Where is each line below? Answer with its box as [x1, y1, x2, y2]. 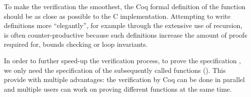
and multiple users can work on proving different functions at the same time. [4, 83, 232, 94]
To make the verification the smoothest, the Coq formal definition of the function [4, 1, 246, 11]
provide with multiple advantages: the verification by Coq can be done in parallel [4, 74, 245, 84]
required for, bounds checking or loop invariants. [4, 39, 148, 49]
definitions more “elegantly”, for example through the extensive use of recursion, [4, 20, 243, 30]
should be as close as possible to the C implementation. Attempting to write [4, 11, 231, 21]
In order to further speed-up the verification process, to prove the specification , [4, 55, 241, 65]
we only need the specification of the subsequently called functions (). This [4, 65, 226, 75]
